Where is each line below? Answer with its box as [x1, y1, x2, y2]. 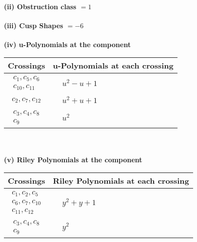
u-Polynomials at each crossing [53, 59, 174, 71]
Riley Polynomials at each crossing [53, 174, 189, 186]
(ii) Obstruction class [4, 1, 77, 11]
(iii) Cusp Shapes [4, 20, 63, 31]
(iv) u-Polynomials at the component [4, 39, 131, 50]
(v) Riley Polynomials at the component [4, 155, 142, 165]
